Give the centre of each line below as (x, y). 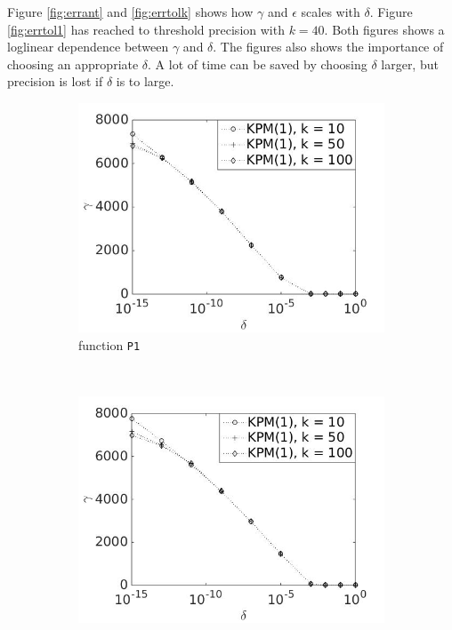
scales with (331, 12)
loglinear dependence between (88, 47)
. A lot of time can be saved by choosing (258, 64)
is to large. (145, 81)
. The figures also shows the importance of (328, 47)
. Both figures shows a (384, 29)
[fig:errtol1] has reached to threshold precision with (146, 29)
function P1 (109, 344)
